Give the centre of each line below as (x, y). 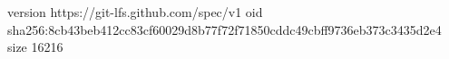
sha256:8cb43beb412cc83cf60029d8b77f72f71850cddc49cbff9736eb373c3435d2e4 (224, 29)
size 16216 (35, 47)
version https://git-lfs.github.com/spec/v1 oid (135, 12)
